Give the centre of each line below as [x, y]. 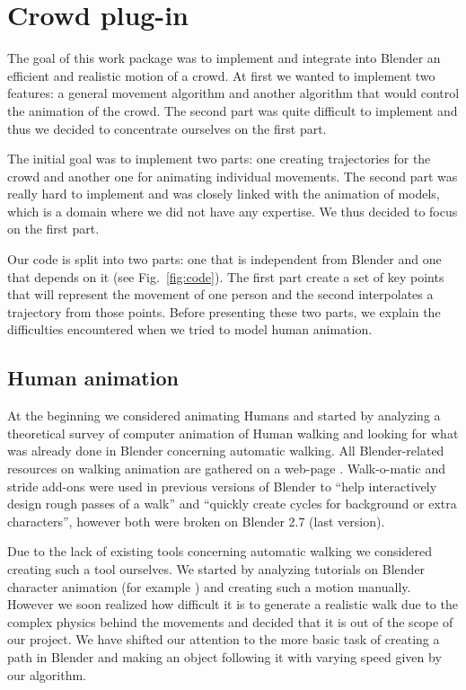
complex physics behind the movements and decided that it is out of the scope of [230, 621]
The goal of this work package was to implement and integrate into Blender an [224, 58]
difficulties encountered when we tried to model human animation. [190, 329]
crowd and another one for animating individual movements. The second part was [233, 176]
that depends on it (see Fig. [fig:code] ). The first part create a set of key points [226, 276]
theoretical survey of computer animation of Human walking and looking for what [233, 433]
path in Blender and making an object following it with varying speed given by [224, 656]
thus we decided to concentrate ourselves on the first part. [167, 128]
